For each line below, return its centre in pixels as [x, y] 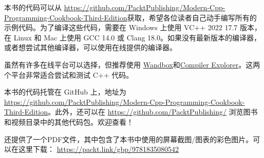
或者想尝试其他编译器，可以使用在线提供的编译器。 [90, 47]
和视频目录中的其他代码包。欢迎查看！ [69, 121]
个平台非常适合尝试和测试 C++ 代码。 [69, 74]
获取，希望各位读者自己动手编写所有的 [192, 17]
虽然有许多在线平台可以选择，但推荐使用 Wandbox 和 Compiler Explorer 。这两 [132, 64]
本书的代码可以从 [33, 7]
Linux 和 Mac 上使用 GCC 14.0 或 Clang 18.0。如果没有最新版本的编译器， [137, 37]
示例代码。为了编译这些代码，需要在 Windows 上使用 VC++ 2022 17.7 [121, 27]
